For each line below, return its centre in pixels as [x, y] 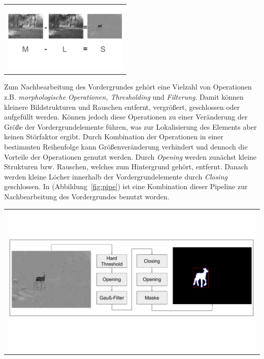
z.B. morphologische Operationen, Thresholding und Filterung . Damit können [124, 96]
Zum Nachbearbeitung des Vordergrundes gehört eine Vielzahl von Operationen [128, 87]
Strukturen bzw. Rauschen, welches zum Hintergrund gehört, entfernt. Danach [126, 167]
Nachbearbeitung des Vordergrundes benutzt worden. [87, 196]
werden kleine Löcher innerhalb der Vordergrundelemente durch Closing [116, 176]
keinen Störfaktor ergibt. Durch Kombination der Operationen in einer [114, 137]
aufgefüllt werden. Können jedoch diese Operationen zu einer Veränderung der [126, 117]
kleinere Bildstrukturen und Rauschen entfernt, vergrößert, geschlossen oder [122, 107]
